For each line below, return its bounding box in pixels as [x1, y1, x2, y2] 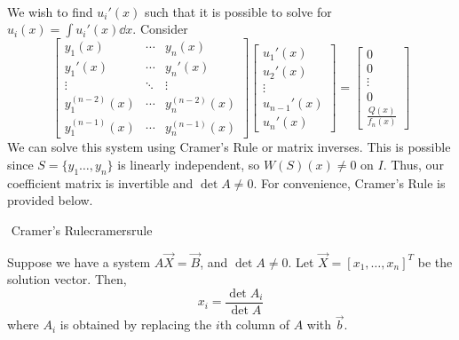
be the [417, 252, 453, 271]
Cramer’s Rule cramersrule [11, 220, 153, 239]
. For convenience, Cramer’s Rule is [253, 173, 446, 192]
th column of [219, 315, 289, 334]
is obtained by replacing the [59, 315, 212, 334]
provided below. [7, 191, 93, 210]
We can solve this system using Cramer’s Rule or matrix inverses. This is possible [7, 138, 451, 156]
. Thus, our [383, 155, 444, 173]
